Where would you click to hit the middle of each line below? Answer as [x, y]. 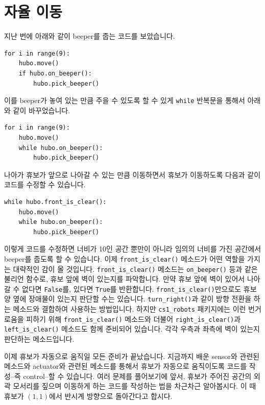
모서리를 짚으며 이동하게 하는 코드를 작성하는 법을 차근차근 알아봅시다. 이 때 [135, 386]
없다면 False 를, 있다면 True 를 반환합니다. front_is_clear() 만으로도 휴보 [139, 288]
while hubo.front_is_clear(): [55, 202]
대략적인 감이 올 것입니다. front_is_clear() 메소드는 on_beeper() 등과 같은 [135, 269]
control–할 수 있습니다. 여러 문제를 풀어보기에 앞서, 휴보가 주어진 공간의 [137, 376]
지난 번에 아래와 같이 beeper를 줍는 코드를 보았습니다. [90, 36]
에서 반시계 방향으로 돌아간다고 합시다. [111, 396]
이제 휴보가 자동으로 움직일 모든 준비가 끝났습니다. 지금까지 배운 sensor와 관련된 [132, 356]
